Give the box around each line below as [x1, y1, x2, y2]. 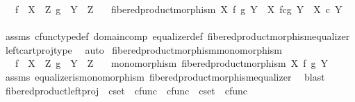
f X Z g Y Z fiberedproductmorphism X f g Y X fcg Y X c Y [15, 2, 342, 16]
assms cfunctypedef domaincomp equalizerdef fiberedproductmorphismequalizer [5, 29, 350, 43]
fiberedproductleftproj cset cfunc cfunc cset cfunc [5, 83, 247, 97]
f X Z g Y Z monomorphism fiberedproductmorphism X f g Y [15, 56, 328, 70]
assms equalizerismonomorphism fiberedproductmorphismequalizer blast [5, 69, 325, 83]
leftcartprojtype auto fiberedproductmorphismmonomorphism [5, 42, 282, 57]
